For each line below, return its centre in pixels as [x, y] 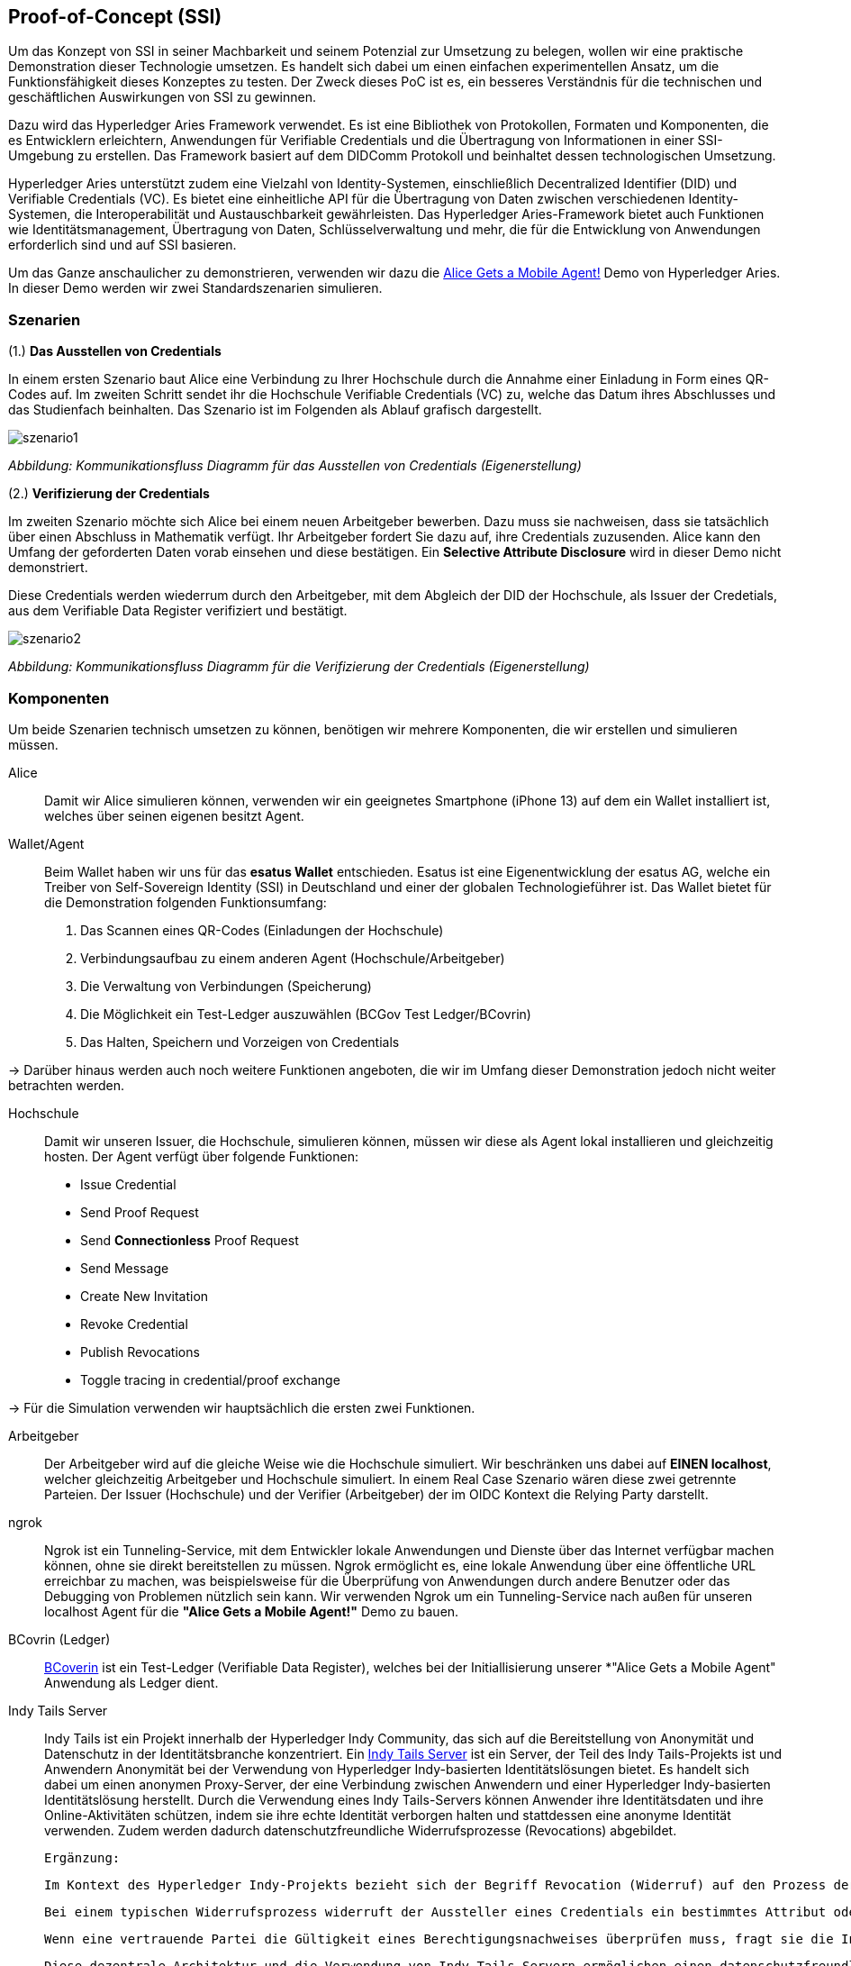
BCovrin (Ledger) [59, 1639]
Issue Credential [128, 1184]
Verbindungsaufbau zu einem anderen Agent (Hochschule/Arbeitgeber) [293, 958]
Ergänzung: [82, 1857]
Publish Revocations [140, 1352]
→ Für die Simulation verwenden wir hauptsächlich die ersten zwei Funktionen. [242, 1407]
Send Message [125, 1268]
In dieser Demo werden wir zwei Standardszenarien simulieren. [195, 288]
